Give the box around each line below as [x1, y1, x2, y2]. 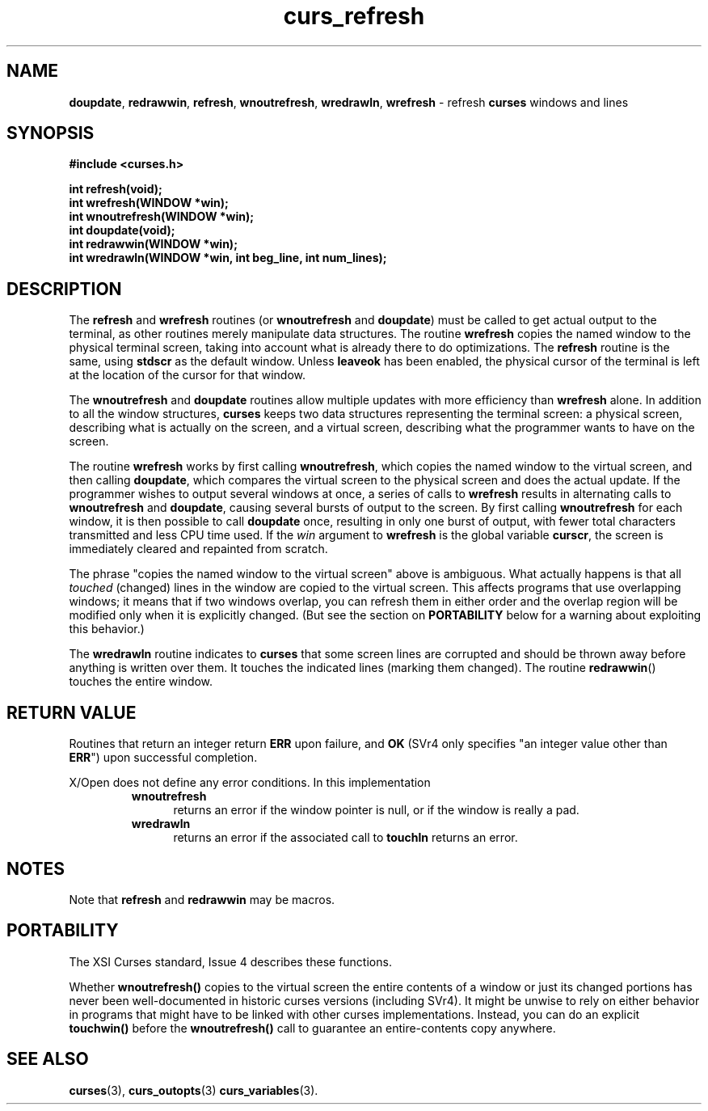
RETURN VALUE [6, 702, 137, 723]
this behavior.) [69, 622, 145, 636]
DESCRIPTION [6, 278, 122, 299]
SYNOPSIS [6, 123, 95, 144]
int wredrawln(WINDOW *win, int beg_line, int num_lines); [69, 251, 387, 265]
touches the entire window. [69, 674, 213, 689]
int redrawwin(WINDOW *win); [69, 237, 238, 251]
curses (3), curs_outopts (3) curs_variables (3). [69, 1083, 318, 1097]
